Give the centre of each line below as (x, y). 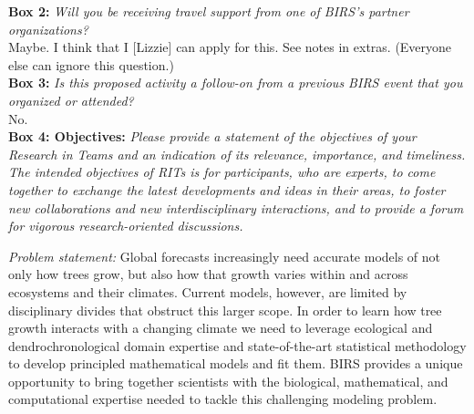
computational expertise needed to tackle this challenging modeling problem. (223, 399)
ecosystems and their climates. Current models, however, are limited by (208, 291)
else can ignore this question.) (91, 64)
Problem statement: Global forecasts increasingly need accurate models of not (225, 256)
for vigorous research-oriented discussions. (126, 226)
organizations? (48, 29)
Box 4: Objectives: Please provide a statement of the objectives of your (212, 136)
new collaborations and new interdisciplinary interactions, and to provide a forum (236, 207)
